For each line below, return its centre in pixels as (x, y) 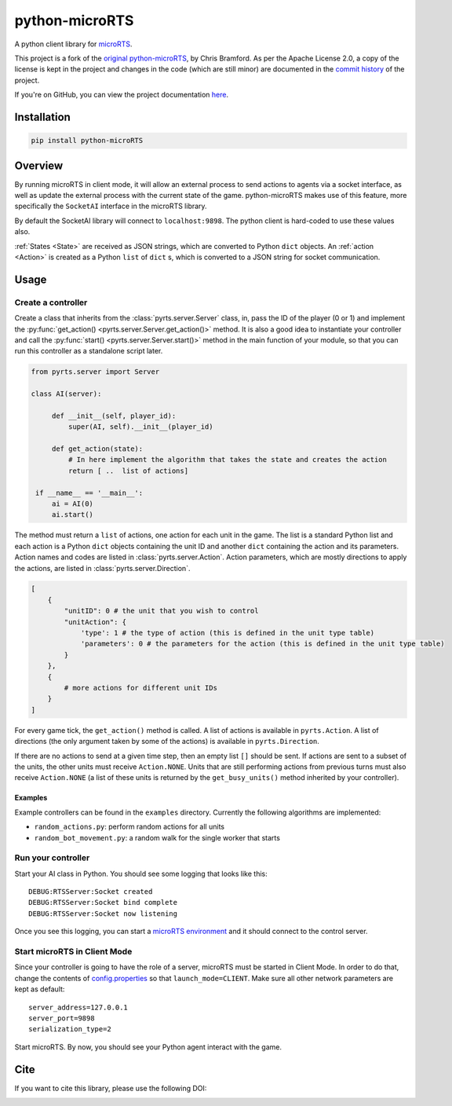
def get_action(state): (97, 449)
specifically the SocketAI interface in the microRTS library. (111, 206)
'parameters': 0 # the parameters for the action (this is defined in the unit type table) (262, 644)
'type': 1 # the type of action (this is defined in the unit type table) (228, 633)
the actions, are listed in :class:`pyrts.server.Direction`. (102, 568)
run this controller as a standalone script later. (89, 351)
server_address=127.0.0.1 (78, 1007)
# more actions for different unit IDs (140, 688)
